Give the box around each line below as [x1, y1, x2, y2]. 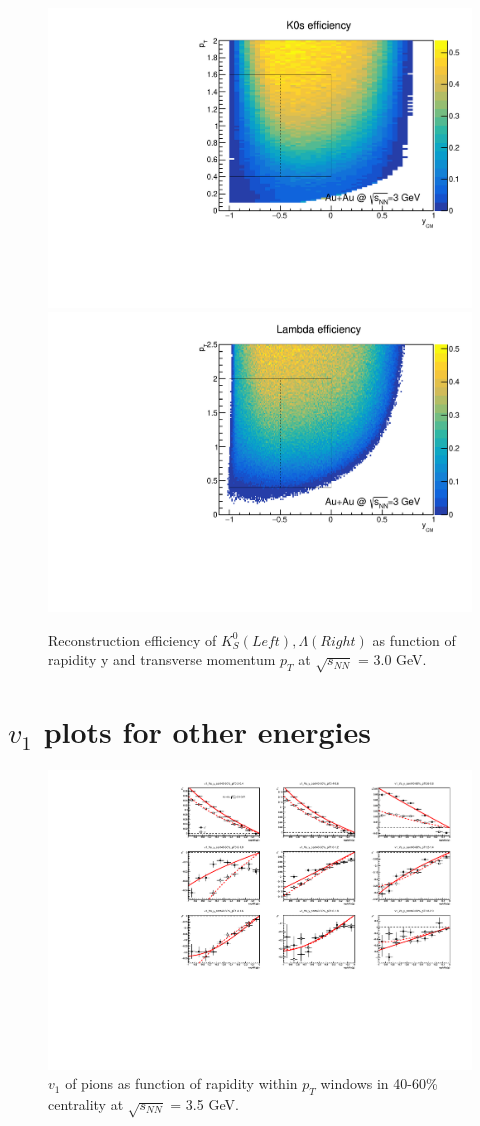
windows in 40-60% [320, 1073, 438, 1094]
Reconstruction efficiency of [48, 629, 217, 650]
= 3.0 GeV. [357, 649, 427, 670]
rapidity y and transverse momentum [48, 649, 276, 670]
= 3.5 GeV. [170, 1094, 239, 1115]
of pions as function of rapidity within [65, 1073, 298, 1094]
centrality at [48, 1094, 124, 1115]
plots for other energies [43, 711, 371, 752]
